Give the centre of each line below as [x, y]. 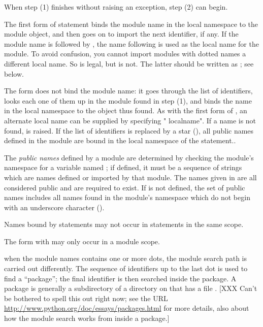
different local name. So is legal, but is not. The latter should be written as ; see [129, 63]
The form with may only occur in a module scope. [82, 241]
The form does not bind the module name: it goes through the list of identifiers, [128, 91]
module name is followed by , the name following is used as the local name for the [131, 43]
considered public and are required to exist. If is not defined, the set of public [125, 187]
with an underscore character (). [54, 207]
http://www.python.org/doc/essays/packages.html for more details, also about [127, 308]
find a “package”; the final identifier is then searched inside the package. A [120, 278]
